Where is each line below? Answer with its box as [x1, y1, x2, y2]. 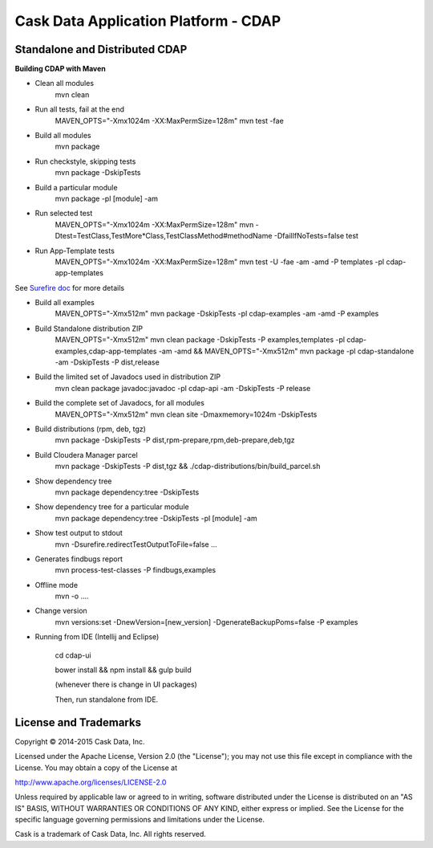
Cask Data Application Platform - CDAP [14, 12, 281, 30]
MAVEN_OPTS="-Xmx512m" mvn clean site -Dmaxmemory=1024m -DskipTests [55, 410, 318, 419]
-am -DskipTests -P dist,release [55, 357, 160, 367]
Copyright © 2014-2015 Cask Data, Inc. [14, 736, 145, 746]
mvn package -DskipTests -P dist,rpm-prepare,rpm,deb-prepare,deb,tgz [55, 435, 296, 445]
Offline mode [34, 580, 79, 589]
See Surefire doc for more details [14, 283, 124, 292]
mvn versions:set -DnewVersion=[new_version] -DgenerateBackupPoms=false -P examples [55, 617, 358, 626]
